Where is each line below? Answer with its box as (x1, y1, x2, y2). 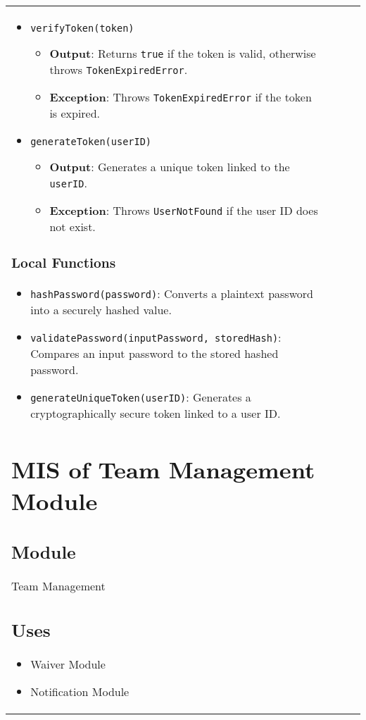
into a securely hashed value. (30, 301, 172, 318)
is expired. (49, 105, 101, 121)
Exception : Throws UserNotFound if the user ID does (49, 202, 318, 218)
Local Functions (11, 253, 116, 273)
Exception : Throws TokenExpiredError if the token (49, 89, 312, 105)
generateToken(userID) (30, 136, 152, 147)
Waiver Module (30, 655, 106, 672)
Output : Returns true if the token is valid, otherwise (49, 45, 316, 61)
